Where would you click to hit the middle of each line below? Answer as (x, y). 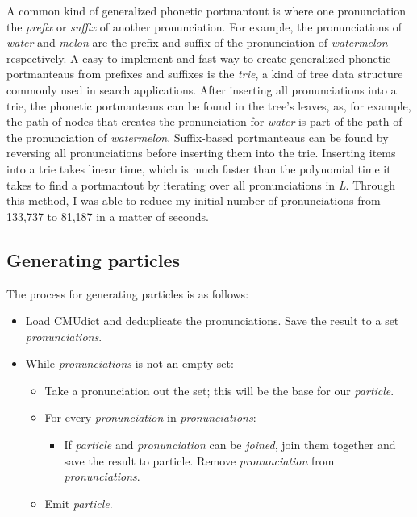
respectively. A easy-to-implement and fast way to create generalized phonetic (199, 58)
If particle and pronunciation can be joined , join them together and (230, 445)
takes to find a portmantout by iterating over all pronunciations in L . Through (201, 184)
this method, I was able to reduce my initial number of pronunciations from (194, 200)
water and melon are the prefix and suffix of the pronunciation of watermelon (197, 42)
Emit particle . (79, 503)
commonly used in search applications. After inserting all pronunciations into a (202, 89)
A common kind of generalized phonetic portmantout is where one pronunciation (206, 10)
